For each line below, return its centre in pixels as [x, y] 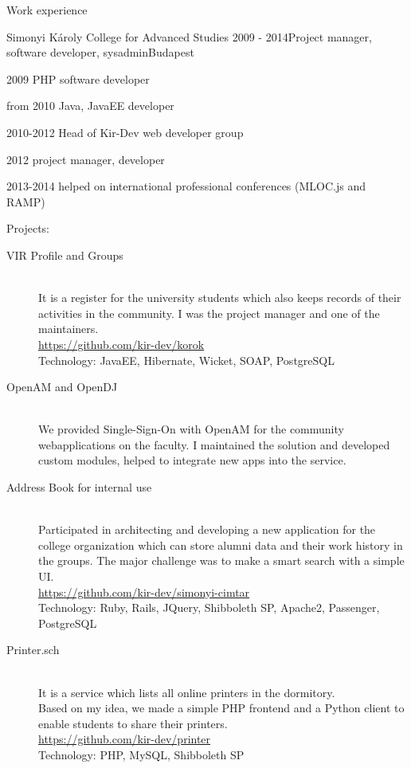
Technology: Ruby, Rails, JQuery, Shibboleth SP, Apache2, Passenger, [209, 607]
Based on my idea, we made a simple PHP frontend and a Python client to [221, 708]
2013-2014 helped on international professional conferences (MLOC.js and [186, 186]
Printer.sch [33, 650]
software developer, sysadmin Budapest [100, 52]
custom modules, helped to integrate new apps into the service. [192, 460]
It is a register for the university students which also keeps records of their [220, 298]
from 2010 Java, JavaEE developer [90, 106]
